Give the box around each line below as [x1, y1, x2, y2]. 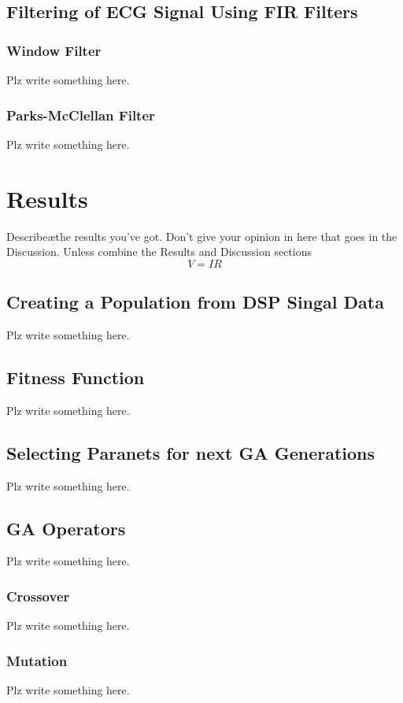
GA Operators [6, 516, 126, 540]
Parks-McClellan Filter [6, 105, 155, 124]
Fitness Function [6, 364, 145, 389]
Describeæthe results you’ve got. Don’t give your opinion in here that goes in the [6, 228, 397, 244]
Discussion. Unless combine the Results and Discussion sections [6, 243, 312, 260]
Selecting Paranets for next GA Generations [6, 440, 375, 464]
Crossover [6, 586, 70, 605]
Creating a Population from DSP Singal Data [6, 290, 384, 314]
